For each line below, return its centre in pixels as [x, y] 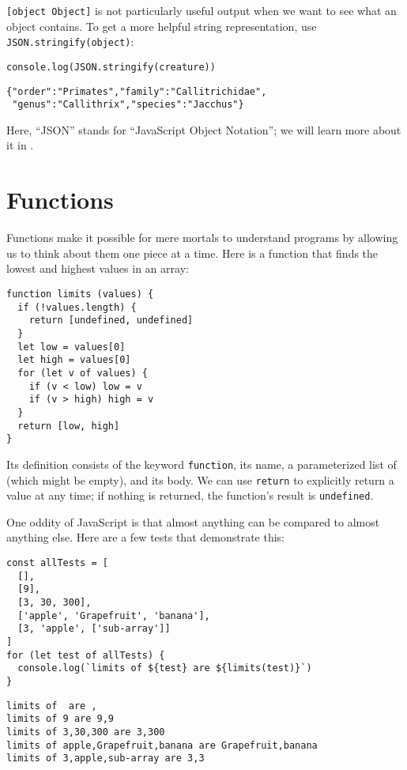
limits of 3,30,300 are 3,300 [86, 732]
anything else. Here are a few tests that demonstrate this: [146, 537]
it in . [20, 145]
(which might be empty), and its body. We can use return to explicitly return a [200, 479]
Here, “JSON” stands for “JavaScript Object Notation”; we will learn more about [204, 129]
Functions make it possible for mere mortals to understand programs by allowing [202, 238]
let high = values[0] [74, 360]
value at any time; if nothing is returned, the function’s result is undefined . [190, 495]
